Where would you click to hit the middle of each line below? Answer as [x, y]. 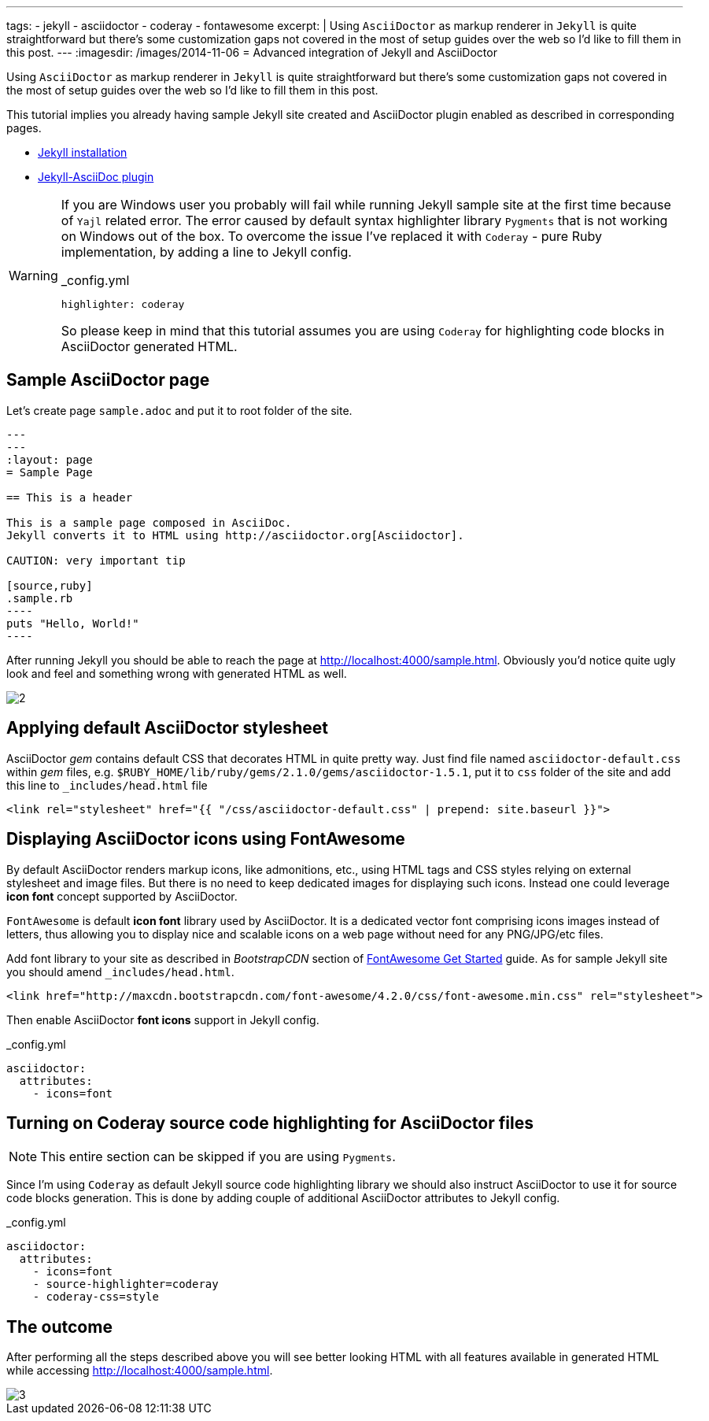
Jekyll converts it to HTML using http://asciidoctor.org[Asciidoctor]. [235, 535]
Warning [33, 276]
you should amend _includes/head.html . [120, 971]
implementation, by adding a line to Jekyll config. [206, 252]
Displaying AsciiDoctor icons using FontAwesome [206, 839]
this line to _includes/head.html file [107, 785]
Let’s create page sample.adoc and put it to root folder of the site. [179, 410]
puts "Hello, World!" [73, 623]
